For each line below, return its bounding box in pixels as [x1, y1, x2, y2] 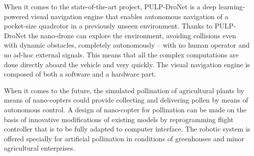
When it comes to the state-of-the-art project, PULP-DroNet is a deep [4, 1, 217, 11]
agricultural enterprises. [4, 143, 75, 153]
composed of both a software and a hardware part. [4, 69, 156, 79]
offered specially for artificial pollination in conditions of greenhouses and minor [4, 133, 245, 143]
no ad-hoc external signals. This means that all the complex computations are [4, 49, 239, 59]
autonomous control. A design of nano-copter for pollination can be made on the [4, 104, 247, 114]
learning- [219, 1, 245, 11]
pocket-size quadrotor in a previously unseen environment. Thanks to [4, 21, 213, 31]
